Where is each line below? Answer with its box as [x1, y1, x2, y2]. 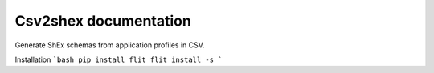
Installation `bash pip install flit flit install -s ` [14, 55, 223, 64]
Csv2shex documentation [14, 12, 192, 30]
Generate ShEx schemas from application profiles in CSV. [14, 40, 205, 50]
